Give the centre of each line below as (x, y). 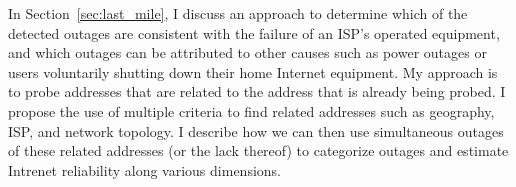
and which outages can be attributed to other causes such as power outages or (247, 52)
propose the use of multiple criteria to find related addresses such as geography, (251, 110)
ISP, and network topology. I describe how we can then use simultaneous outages (256, 130)
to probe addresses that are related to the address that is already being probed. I (257, 91)
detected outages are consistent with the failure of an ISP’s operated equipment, (254, 32)
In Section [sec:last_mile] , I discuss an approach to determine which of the (238, 13)
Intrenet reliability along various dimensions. (144, 169)
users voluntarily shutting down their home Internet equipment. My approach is (253, 71)
